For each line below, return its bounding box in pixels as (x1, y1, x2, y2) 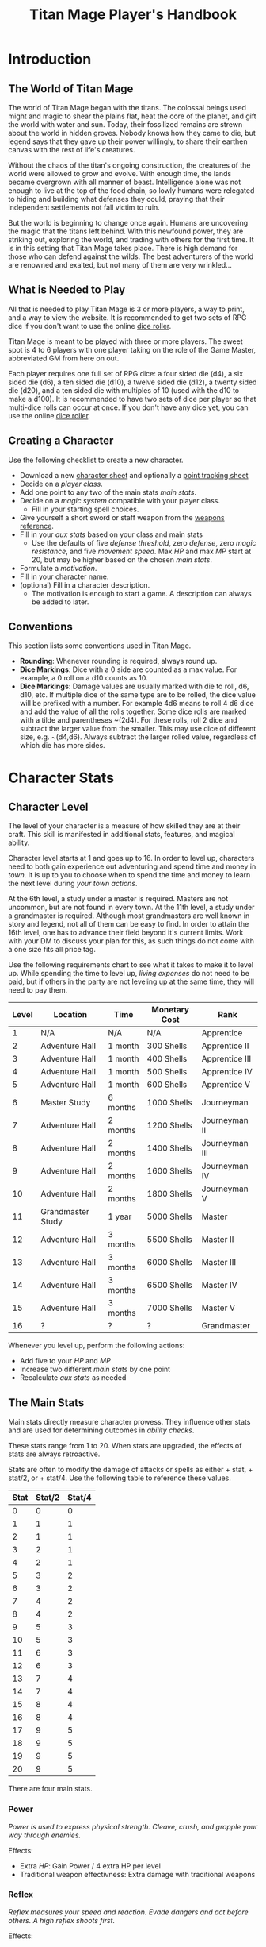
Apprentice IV (201, 1066, 253, 1078)
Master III (201, 1257, 237, 1268)
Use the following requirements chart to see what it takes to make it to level (8, 960, 254, 970)
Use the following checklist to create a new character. (8, 455, 184, 465)
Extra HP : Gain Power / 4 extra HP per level (19, 1860, 161, 1871)
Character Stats (8, 769, 115, 787)
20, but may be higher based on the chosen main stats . (31, 554, 212, 565)
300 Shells (146, 1040, 188, 1051)
